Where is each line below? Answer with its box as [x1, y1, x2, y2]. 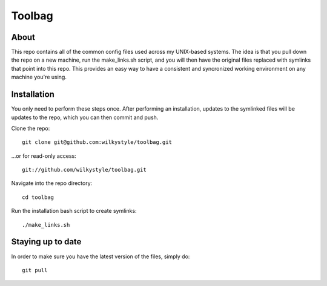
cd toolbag [22, 193, 54, 201]
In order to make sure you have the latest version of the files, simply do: [11, 253, 190, 260]
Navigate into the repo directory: [11, 180, 93, 187]
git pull [22, 267, 48, 273]
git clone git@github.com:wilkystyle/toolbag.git [22, 139, 173, 146]
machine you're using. [11, 73, 67, 81]
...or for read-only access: [11, 152, 77, 160]
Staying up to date [11, 236, 82, 247]
